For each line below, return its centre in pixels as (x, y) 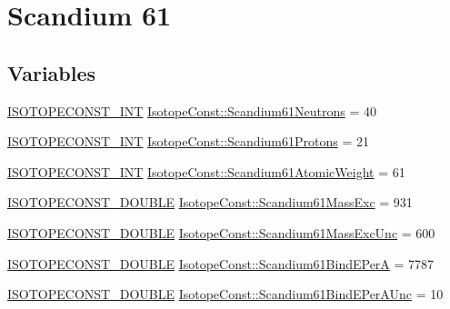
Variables (52, 72)
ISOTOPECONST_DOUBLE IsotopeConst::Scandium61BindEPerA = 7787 (221, 263)
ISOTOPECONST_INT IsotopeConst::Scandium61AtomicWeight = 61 (206, 171)
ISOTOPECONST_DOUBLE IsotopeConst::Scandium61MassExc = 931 (210, 202)
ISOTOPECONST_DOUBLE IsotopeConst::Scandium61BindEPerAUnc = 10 (225, 294)
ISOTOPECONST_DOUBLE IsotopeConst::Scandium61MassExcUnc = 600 (221, 232)
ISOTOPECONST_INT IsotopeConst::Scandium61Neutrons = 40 (192, 110)
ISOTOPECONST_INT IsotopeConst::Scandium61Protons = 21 (188, 141)
